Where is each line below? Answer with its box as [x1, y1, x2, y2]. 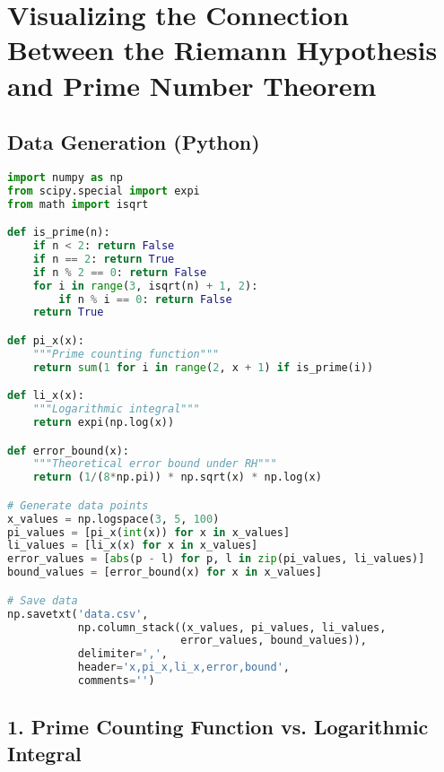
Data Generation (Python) [7, 128, 260, 156]
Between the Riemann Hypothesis [7, 31, 438, 68]
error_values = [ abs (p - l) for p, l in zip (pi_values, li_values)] [7, 552, 425, 566]
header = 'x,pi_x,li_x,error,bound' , [77, 661, 291, 674]
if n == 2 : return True [32, 252, 175, 265]
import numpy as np [7, 170, 123, 184]
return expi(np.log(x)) [32, 416, 175, 429]
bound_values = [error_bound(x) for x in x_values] [7, 566, 322, 579]
